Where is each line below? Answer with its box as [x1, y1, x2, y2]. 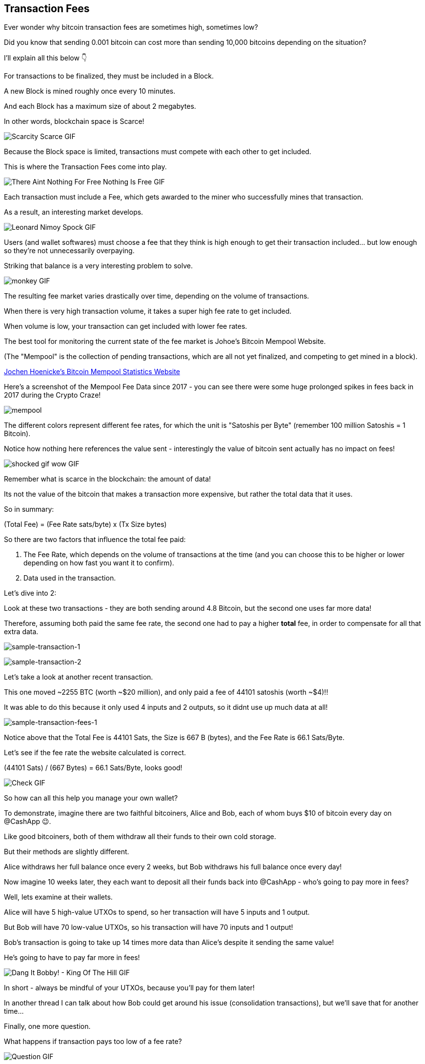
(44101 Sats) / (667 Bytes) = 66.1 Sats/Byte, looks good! [4, 763, 182, 772]
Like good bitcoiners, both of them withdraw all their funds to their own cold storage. [4, 832, 276, 841]
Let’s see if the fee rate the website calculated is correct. [4, 748, 186, 757]
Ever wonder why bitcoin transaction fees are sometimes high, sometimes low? [4, 23, 258, 32]
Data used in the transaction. [23, 574, 116, 582]
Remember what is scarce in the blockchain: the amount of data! [4, 475, 211, 483]
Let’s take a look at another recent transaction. [4, 673, 153, 682]
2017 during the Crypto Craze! [4, 391, 101, 400]
